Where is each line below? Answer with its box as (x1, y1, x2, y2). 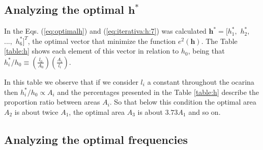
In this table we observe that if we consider (4, 76, 138, 87)
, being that (188, 45, 225, 56)
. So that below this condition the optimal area (109, 96, 256, 107)
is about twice (14, 106, 59, 117)
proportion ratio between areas (4, 96, 100, 107)
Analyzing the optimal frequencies (4, 131, 188, 147)
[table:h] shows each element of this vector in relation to (4, 45, 179, 56)
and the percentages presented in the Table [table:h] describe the (57, 86, 259, 97)
